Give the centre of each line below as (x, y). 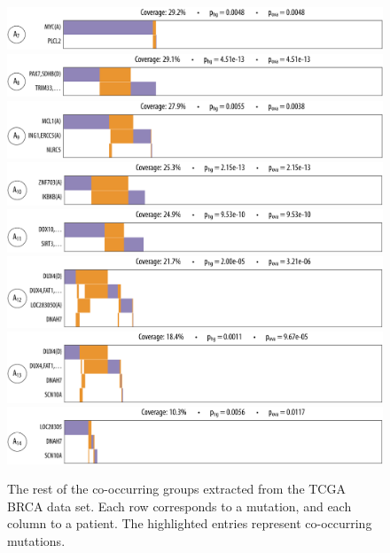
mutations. (36, 541)
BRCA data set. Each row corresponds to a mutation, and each (179, 506)
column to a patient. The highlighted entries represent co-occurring (190, 523)
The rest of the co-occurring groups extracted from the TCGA (176, 489)
